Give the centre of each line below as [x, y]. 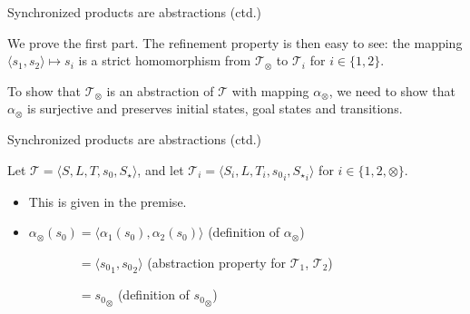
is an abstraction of [160, 90]
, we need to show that [392, 90]
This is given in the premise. [108, 201]
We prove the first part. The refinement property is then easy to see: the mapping [235, 42]
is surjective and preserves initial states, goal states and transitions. [215, 108]
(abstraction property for [216, 262]
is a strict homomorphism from [165, 60]
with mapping [270, 90]
